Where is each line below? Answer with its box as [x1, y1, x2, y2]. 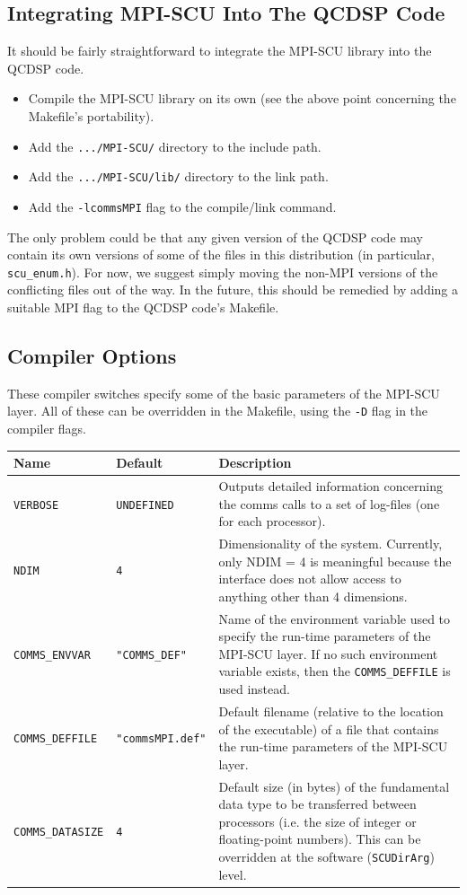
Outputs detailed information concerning [218, 476, 443, 495]
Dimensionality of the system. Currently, [218, 534, 443, 552]
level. [218, 864, 247, 883]
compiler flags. [7, 419, 87, 438]
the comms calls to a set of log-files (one [218, 494, 440, 513]
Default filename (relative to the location [218, 701, 444, 720]
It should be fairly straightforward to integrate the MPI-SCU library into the [7, 41, 432, 60]
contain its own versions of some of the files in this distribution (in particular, [7, 245, 435, 264]
